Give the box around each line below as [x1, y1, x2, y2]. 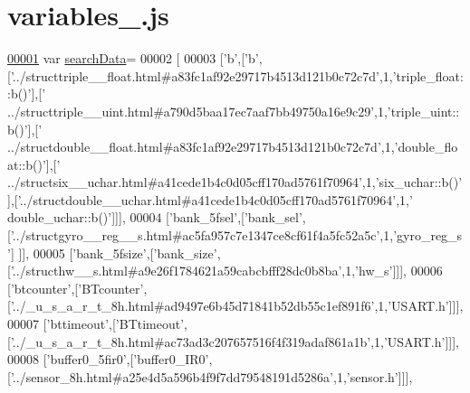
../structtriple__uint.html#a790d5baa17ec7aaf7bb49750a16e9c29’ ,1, [7, 101, 388, 120]
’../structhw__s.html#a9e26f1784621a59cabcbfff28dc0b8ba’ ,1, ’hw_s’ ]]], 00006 [10, 261, 443, 280]
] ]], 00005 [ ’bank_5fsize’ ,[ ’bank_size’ [10, 243, 217, 262]
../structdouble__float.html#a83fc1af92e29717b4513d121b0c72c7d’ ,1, [7, 137, 395, 156]
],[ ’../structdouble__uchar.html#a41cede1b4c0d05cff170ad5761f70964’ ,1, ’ [7, 190, 413, 209]
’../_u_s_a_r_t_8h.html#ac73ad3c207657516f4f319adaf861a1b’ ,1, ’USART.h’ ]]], [10, 332, 460, 351]
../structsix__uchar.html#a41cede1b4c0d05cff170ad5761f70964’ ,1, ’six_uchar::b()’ [7, 173, 463, 192]
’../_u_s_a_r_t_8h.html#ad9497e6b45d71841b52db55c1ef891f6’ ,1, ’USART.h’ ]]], [10, 296, 464, 315]
